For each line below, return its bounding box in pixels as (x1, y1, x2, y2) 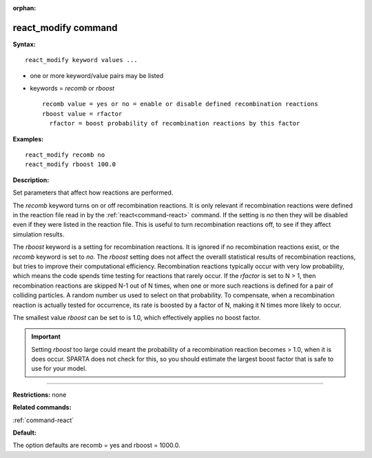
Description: (12, 176, 50, 184)
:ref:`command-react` (12, 416, 74, 424)
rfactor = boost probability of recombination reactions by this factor (49, 119, 300, 128)
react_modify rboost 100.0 (25, 161, 116, 168)
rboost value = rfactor (42, 110, 123, 117)
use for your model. (31, 364, 87, 372)
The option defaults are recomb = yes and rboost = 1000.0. (12, 441, 180, 450)
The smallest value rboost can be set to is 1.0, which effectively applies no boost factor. (12, 313, 261, 321)
